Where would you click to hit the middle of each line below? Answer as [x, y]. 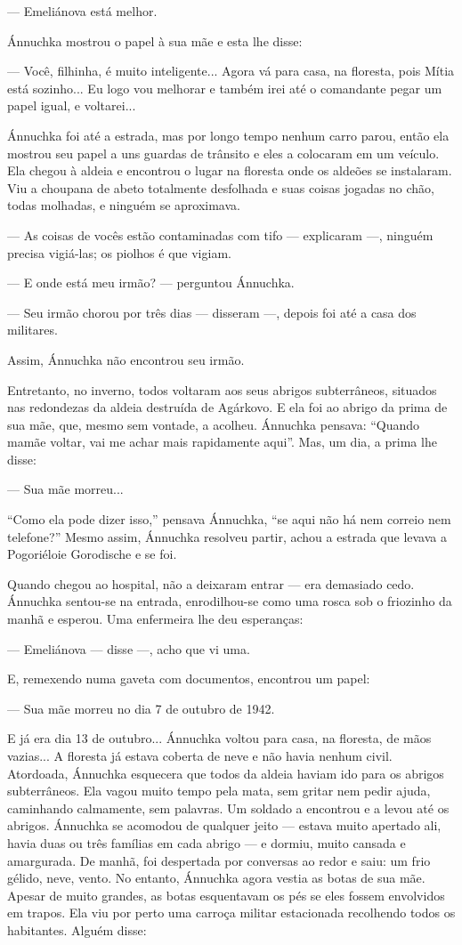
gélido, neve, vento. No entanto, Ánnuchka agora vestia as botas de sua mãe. [216, 878]
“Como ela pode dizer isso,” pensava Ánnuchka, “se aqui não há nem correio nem [229, 519]
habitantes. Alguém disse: [77, 929]
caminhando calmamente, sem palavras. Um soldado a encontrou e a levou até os [228, 808]
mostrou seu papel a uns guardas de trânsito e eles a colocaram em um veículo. [223, 153]
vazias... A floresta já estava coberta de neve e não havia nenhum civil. [200, 755]
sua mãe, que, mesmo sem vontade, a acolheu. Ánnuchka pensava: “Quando [214, 424]
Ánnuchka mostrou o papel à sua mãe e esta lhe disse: [155, 40]
